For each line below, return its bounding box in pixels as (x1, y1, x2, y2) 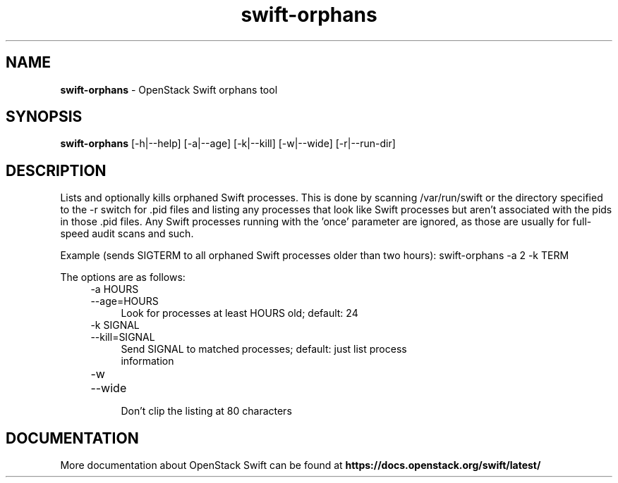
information (121, 355, 174, 368)
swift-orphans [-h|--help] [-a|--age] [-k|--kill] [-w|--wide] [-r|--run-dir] (60, 137, 396, 150)
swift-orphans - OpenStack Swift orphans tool (60, 83, 278, 96)
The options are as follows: (60, 271, 186, 284)
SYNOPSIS (6, 108, 83, 126)
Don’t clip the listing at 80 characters (121, 405, 292, 418)
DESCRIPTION (6, 161, 107, 180)
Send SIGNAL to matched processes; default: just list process (121, 343, 407, 356)
